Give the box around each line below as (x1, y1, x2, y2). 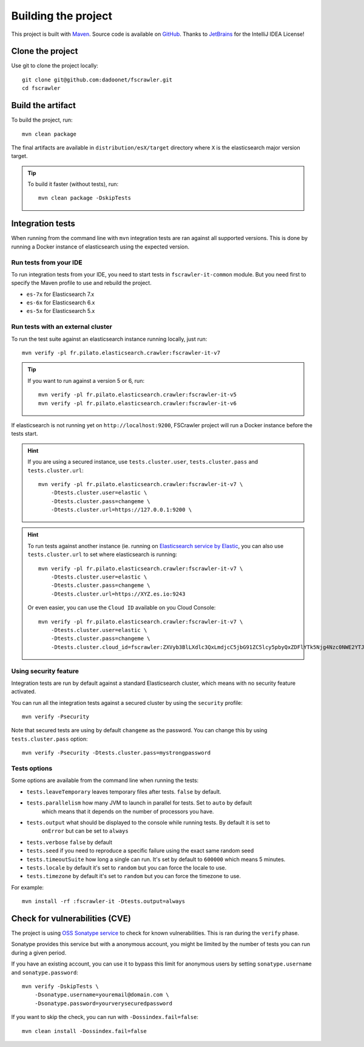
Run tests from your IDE (11, 258, 83, 267)
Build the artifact (11, 100, 76, 111)
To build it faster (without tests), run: (27, 180, 119, 188)
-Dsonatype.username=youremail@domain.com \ (34, 991, 169, 998)
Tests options (11, 764, 53, 773)
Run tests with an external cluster (11, 323, 112, 331)
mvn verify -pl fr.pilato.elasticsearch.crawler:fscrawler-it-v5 (38, 391, 237, 398)
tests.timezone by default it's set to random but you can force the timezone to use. (26, 873, 241, 880)
